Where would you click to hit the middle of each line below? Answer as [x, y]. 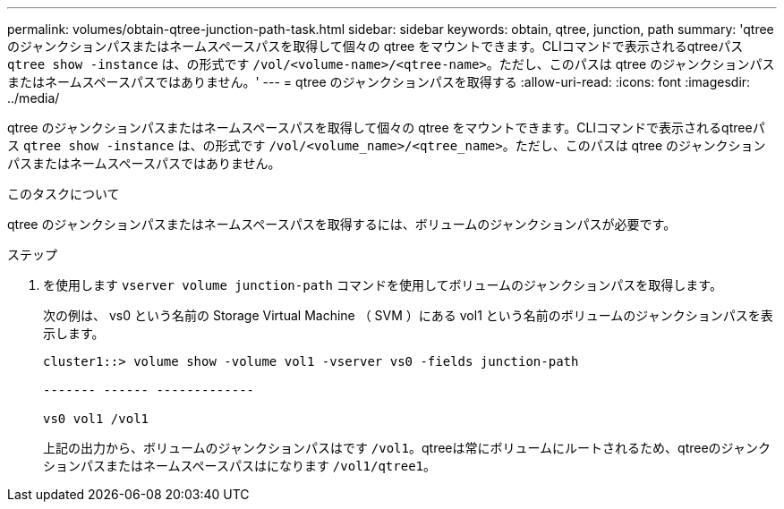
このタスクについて [64, 194]
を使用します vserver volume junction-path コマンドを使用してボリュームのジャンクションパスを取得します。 [383, 285]
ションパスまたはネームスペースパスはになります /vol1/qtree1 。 [239, 466]
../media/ [34, 98]
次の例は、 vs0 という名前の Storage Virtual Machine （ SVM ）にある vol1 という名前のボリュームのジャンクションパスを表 [408, 315]
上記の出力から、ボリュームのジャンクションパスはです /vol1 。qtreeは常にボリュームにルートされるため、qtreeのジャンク [407, 448]
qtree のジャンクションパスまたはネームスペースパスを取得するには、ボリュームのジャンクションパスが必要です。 [342, 224]
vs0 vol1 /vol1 [96, 419]
